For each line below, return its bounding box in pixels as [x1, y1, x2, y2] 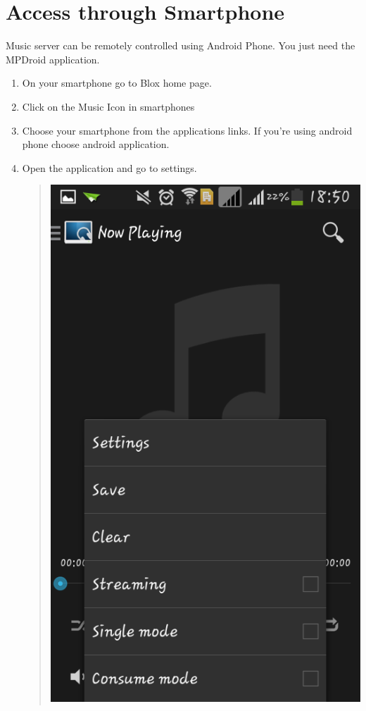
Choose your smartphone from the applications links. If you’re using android [22, 123, 353, 137]
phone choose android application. [22, 137, 170, 152]
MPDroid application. [6, 51, 100, 66]
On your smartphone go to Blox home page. [22, 75, 212, 90]
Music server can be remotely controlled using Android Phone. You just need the [6, 38, 355, 53]
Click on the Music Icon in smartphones [22, 99, 195, 113]
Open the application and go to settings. [22, 160, 197, 175]
